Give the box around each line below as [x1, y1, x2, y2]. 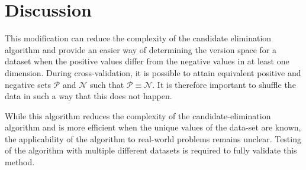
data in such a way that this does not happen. [5, 90, 172, 102]
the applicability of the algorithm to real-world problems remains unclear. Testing [5, 132, 301, 145]
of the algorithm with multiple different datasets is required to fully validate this [5, 144, 297, 156]
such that [89, 78, 124, 90]
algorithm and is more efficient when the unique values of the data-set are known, [5, 121, 301, 133]
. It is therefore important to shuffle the [152, 78, 296, 90]
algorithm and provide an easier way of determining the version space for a [5, 43, 276, 55]
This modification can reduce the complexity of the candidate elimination [5, 32, 272, 44]
